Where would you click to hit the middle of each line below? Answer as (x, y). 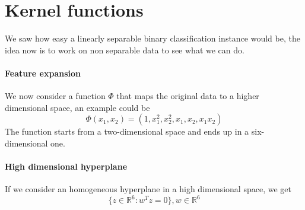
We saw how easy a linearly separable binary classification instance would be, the (152, 38)
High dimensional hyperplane (66, 166)
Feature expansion (43, 73)
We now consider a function (55, 96)
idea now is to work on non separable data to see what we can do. (125, 50)
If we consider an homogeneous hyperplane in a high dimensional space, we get (148, 189)
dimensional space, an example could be (77, 107)
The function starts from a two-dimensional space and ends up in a (127, 131)
